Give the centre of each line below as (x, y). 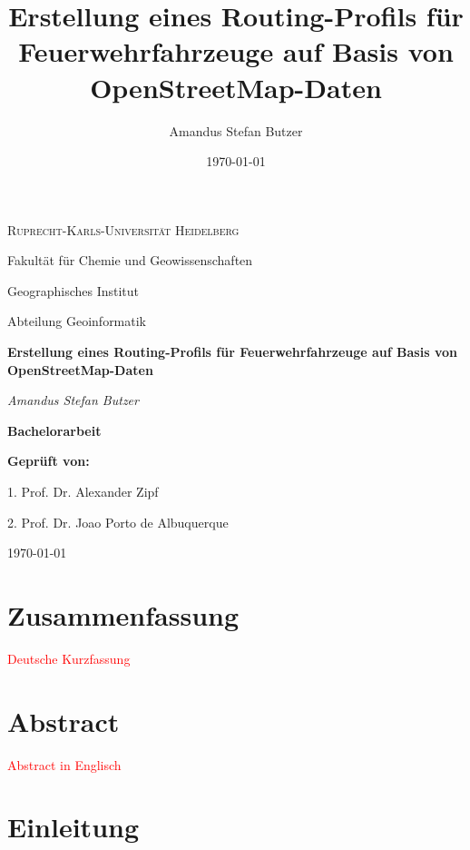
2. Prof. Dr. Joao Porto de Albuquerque (118, 522)
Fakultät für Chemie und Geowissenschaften (130, 260)
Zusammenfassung (123, 615)
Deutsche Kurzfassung (69, 658)
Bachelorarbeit (54, 430)
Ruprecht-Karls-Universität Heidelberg (123, 229)
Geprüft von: (49, 461)
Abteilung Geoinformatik (77, 321)
